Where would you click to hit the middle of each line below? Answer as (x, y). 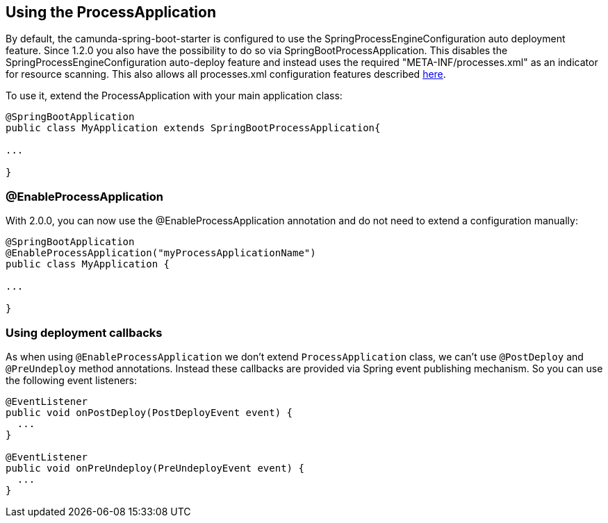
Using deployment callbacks (84, 332)
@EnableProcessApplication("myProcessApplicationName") (161, 253)
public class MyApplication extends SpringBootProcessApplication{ (193, 128)
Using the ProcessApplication (111, 12)
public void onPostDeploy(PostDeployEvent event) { (149, 412)
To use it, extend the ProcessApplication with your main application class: (174, 96)
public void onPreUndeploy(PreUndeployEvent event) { (155, 468)
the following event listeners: (72, 380)
